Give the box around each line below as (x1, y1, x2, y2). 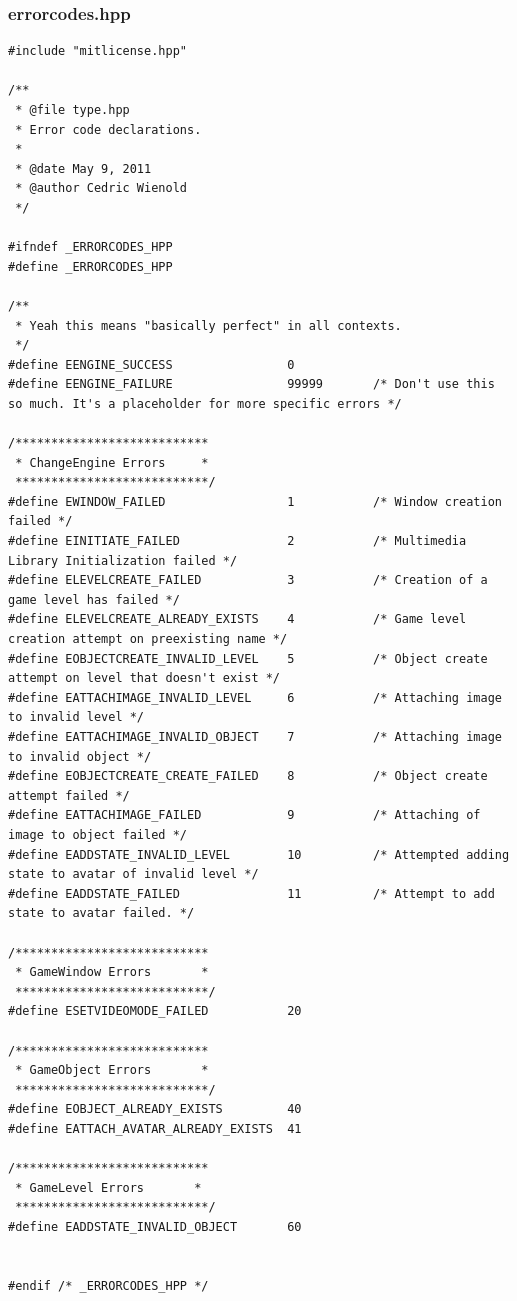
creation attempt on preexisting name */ (8, 632, 288, 647)
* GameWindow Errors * (15, 965, 209, 980)
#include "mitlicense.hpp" (8, 44, 187, 59)
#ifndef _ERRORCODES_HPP (8, 240, 173, 255)
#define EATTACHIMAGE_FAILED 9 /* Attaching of (8, 808, 481, 823)
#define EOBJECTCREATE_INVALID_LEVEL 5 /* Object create (8, 651, 488, 666)
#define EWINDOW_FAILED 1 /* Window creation (8, 494, 502, 509)
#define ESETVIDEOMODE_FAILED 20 (8, 1004, 302, 1019)
